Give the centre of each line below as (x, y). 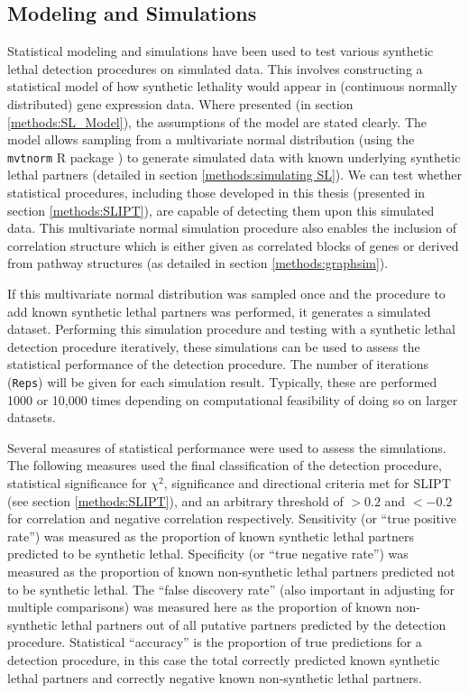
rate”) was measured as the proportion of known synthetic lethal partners (211, 536)
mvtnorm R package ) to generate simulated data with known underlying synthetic (234, 157)
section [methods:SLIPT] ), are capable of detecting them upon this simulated (221, 210)
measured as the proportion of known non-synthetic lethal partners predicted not (231, 571)
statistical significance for (77, 482)
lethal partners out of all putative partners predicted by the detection (253, 624)
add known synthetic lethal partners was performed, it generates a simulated (219, 311)
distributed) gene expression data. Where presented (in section (180, 103)
